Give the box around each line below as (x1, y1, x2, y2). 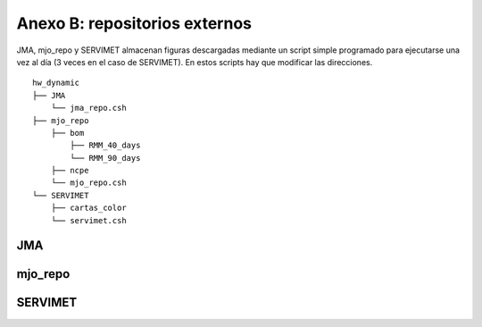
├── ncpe (50, 165, 89, 176)
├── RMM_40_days (70, 140, 141, 151)
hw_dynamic (32, 78, 80, 88)
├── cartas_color (50, 203, 127, 214)
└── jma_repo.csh (50, 103, 127, 113)
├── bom (50, 128, 85, 138)
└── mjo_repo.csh (50, 178, 127, 188)
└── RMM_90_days (70, 153, 141, 163)
